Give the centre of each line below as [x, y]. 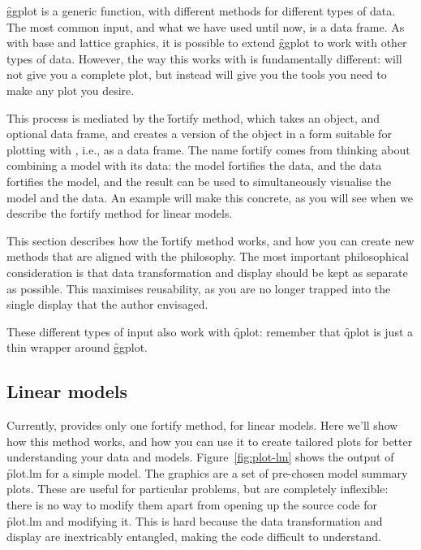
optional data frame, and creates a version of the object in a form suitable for [199, 134]
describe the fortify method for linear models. [120, 213]
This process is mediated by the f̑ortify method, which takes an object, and [193, 117]
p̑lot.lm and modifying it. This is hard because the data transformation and [195, 520]
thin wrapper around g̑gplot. [77, 347]
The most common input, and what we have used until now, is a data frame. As [206, 26]
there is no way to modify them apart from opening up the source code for [192, 505]
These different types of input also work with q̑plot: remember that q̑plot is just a [210, 331]
